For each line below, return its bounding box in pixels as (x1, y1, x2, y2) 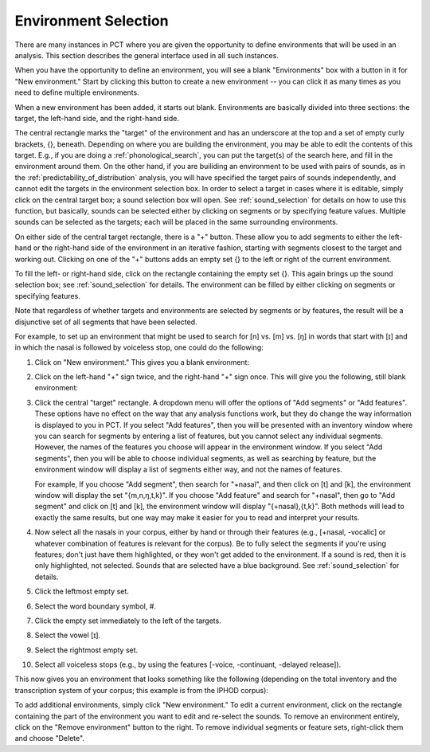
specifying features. (14, 291, 81, 300)
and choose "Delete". (14, 734, 85, 743)
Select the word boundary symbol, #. (34, 601, 157, 611)
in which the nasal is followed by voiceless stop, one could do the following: (14, 343, 264, 352)
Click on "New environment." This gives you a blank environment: (34, 357, 250, 366)
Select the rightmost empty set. (34, 645, 139, 655)
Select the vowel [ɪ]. (34, 630, 101, 640)
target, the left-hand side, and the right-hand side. (14, 113, 179, 123)
